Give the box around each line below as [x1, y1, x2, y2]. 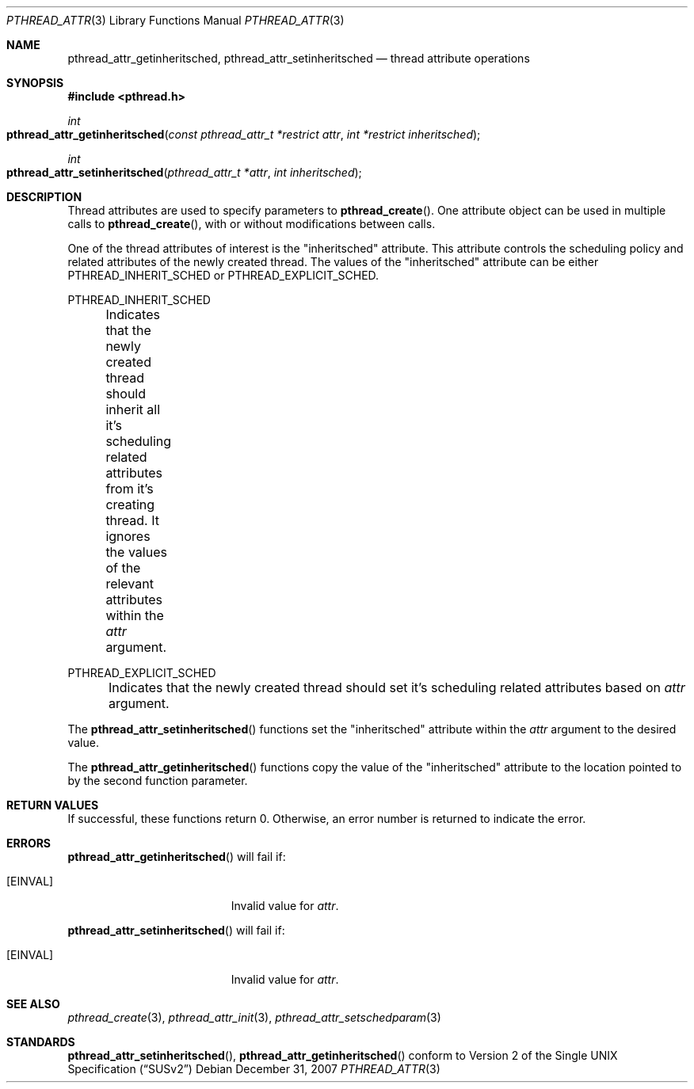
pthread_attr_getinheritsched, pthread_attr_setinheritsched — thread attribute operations [67, 51, 530, 65]
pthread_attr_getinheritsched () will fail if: [67, 850, 286, 863]
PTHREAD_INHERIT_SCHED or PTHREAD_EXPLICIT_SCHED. [67, 268, 379, 282]
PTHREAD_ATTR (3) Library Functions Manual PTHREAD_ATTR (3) [6, 13, 345, 27]
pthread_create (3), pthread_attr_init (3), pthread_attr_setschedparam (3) [67, 1011, 441, 1024]
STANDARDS [6, 1035, 75, 1049]
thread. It [105, 512, 159, 528]
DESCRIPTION [6, 190, 82, 204]
